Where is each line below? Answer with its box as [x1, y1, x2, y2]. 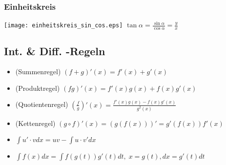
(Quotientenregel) [15, 99, 68, 109]
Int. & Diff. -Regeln [4, 43, 105, 59]
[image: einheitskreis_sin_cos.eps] [4, 22, 123, 29]
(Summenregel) [15, 66, 61, 77]
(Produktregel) [15, 82, 60, 93]
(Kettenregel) [15, 118, 56, 128]
